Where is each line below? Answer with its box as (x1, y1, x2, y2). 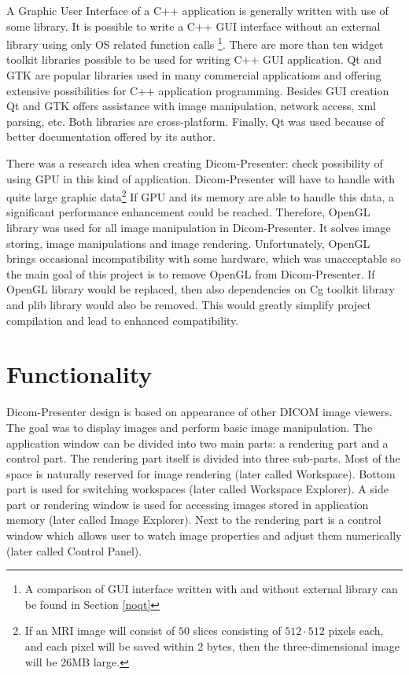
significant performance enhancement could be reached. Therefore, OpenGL (6, 204, 370, 220)
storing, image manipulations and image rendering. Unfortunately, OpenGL (6, 234, 370, 251)
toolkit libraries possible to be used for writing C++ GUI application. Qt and (6, 51, 382, 68)
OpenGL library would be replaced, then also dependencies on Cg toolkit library (6, 281, 395, 297)
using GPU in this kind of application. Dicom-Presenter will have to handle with (6, 170, 396, 186)
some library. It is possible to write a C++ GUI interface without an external (6, 17, 381, 34)
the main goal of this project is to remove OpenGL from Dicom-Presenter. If (6, 265, 375, 282)
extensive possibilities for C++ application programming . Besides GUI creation (6, 82, 389, 98)
